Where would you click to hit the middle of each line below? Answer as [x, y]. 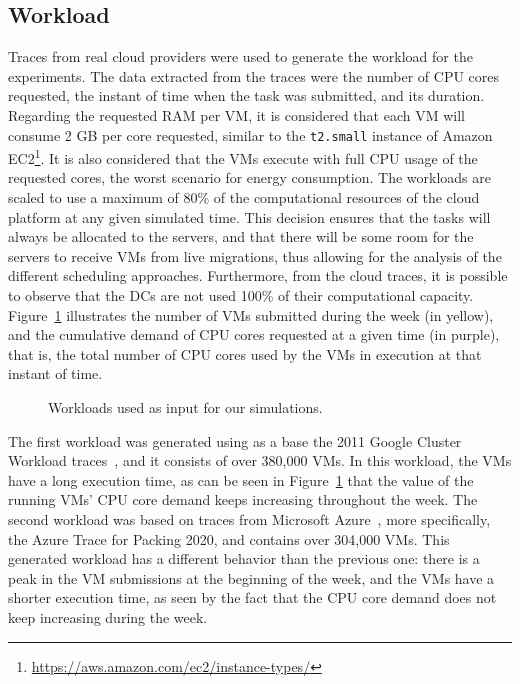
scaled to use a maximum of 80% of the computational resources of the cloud [244, 197]
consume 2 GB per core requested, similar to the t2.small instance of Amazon [250, 134]
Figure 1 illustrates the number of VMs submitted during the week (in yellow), [251, 314]
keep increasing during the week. [108, 616]
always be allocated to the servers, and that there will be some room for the [241, 236]
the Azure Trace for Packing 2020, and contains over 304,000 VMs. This [229, 538]
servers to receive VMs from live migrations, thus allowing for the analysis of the [255, 255]
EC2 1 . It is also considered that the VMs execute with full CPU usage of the [243, 156]
